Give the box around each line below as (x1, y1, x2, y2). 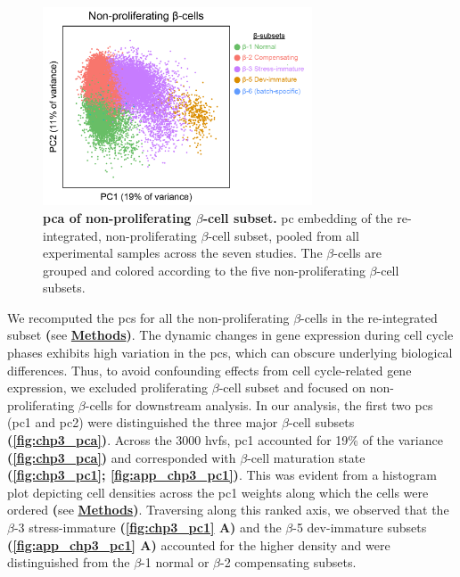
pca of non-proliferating (43, 208, 192, 227)
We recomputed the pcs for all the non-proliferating (7, 308, 290, 326)
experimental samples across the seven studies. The (43, 243, 323, 262)
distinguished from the (7, 553, 130, 572)
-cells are (333, 243, 382, 262)
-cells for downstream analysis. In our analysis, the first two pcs (85, 395, 433, 414)
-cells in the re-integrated (300, 308, 438, 326)
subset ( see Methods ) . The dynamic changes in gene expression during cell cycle (7, 326, 454, 344)
